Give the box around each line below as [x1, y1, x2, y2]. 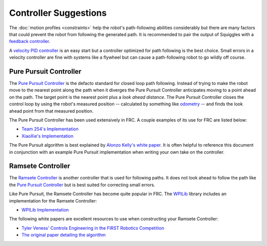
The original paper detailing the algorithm [21, 232, 106, 238]
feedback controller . [9, 39, 50, 44]
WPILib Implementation [21, 207, 69, 212]
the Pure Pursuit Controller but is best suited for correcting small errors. [9, 182, 155, 188]
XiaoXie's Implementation [21, 133, 74, 139]
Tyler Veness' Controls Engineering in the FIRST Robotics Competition [21, 225, 164, 231]
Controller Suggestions [9, 7, 107, 18]
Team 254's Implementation [21, 126, 79, 132]
